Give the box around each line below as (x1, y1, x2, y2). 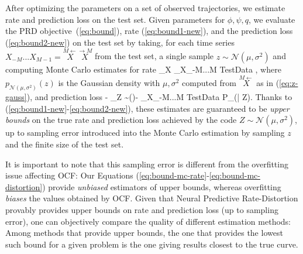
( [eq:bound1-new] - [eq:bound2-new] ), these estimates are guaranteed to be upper (5, 102, 290, 114)
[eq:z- (279, 77, 298, 89)
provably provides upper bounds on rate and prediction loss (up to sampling (5, 204, 278, 216)
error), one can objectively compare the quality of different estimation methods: (5, 215, 291, 227)
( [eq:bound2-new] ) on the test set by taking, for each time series (5, 36, 235, 48)
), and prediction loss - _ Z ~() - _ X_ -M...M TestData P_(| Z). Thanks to (26, 91, 292, 103)
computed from (182, 77, 236, 89)
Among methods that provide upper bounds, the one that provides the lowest (5, 226, 283, 239)
